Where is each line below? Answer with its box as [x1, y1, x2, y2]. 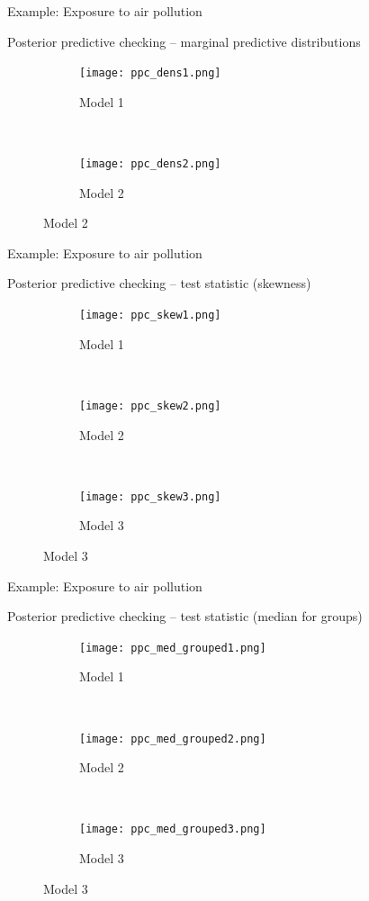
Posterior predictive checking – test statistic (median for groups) [7, 607, 363, 626]
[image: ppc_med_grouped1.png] [79, 641, 266, 654]
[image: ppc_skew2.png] [79, 399, 221, 412]
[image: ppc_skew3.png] [79, 490, 221, 503]
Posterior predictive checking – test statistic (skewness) [7, 274, 311, 293]
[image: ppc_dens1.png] [79, 67, 221, 80]
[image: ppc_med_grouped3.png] [79, 823, 266, 836]
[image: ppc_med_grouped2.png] [79, 732, 266, 745]
